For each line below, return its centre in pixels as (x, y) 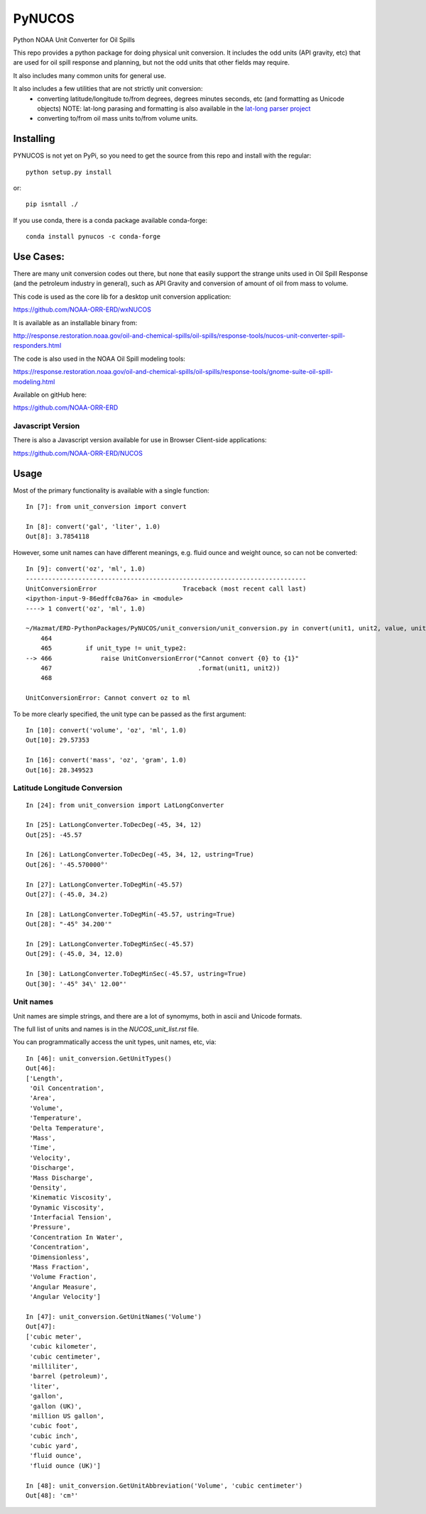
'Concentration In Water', (76, 1237)
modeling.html (34, 382)
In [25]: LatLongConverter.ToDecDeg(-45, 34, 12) (114, 825)
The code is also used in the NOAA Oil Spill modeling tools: (99, 358)
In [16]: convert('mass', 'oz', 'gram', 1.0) (106, 760)
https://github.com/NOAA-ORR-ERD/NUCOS (78, 453)
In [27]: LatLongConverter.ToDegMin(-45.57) (105, 884)
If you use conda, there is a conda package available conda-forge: (110, 220)
